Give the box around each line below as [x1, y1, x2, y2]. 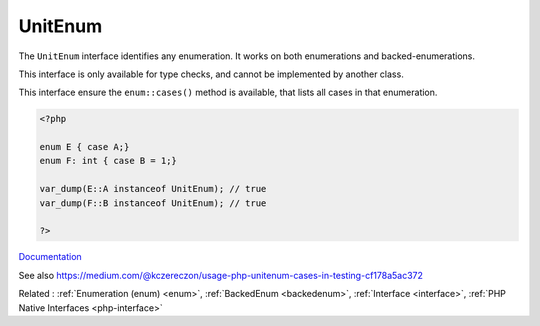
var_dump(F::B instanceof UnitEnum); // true [39, 197, 267, 209]
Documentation [18, 251, 82, 263]
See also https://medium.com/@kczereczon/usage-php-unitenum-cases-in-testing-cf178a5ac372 [18, 269, 424, 281]
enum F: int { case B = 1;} [39, 155, 177, 167]
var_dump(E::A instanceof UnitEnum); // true [39, 183, 267, 195]
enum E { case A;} [39, 141, 130, 153]
